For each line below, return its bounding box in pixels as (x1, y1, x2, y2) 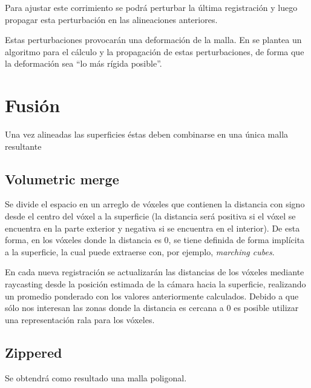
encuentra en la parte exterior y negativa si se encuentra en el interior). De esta (5, 221, 300, 234)
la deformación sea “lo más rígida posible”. (5, 57, 162, 70)
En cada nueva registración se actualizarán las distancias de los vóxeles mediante (5, 266, 304, 278)
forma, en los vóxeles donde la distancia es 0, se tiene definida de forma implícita (5, 233, 305, 246)
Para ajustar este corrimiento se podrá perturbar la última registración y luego (5, 1, 298, 13)
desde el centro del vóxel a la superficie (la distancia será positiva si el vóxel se (5, 210, 296, 222)
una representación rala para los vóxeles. (5, 313, 155, 326)
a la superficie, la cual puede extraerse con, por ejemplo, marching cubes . (5, 245, 275, 258)
